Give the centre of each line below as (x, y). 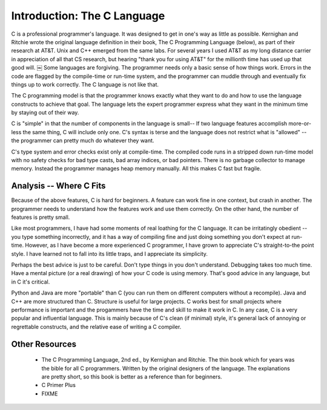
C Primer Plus (58, 385)
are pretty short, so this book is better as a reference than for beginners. (132, 376)
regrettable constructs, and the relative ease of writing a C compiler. (96, 327)
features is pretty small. (41, 217)
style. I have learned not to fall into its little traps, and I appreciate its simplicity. (110, 253)
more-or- (300, 123)
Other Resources (44, 344)
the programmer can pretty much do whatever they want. (83, 141)
